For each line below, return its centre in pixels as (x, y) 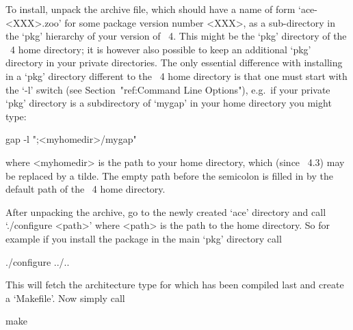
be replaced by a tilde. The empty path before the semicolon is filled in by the (169, 175)
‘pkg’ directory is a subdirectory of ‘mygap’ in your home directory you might (169, 103)
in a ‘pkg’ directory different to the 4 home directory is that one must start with (176, 75)
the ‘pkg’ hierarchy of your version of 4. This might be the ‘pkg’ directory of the (176, 36)
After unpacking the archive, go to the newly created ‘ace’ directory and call (166, 211)
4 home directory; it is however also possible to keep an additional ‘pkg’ (160, 49)
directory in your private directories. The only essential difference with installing (174, 63)
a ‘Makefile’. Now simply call (65, 298)
